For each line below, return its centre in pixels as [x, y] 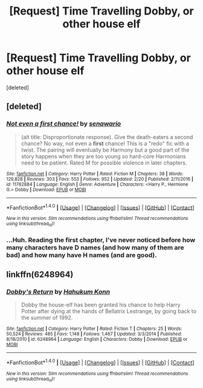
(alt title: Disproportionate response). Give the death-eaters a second [107, 137]
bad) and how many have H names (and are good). [82, 255]
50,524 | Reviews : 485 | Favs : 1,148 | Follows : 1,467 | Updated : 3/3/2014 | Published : [94, 334]
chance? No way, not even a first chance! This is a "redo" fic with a [105, 143]
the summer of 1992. [47, 318]
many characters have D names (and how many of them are [95, 247]
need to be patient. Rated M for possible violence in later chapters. [104, 163]
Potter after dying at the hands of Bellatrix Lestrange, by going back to [109, 311]
